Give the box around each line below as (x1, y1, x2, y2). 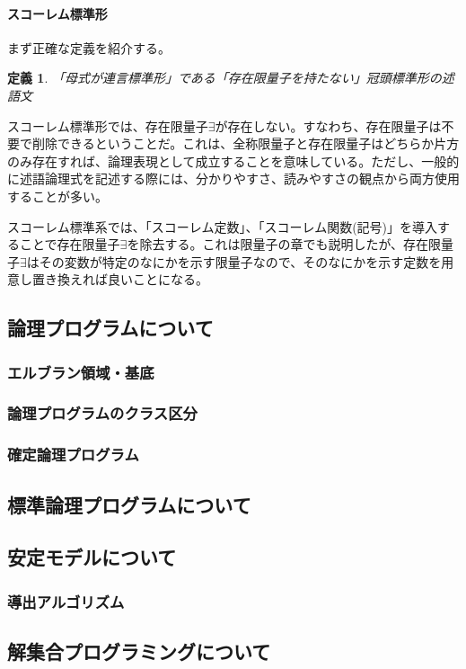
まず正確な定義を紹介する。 (7, 38, 171, 57)
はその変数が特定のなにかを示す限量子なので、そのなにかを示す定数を (26, 252, 442, 271)
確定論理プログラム (7, 443, 139, 466)
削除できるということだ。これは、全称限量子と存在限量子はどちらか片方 (31, 134, 460, 153)
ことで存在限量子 (19, 235, 120, 254)
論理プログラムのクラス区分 (7, 402, 198, 424)
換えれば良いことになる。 (57, 270, 208, 289)
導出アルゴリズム (7, 590, 125, 612)
